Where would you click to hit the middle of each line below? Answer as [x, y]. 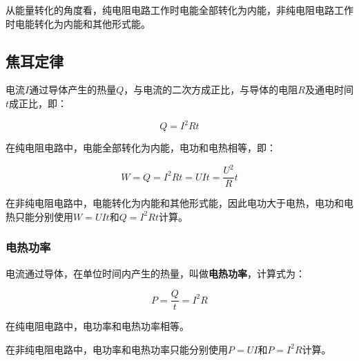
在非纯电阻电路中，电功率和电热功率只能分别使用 [117, 349]
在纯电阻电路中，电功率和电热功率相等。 [97, 326]
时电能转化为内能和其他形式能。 [78, 23]
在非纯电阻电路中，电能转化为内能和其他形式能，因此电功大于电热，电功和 [175, 203]
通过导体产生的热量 [73, 90]
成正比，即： [38, 103]
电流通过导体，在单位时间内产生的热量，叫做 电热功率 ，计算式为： [155, 273]
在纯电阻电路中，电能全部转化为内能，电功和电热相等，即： [141, 148]
